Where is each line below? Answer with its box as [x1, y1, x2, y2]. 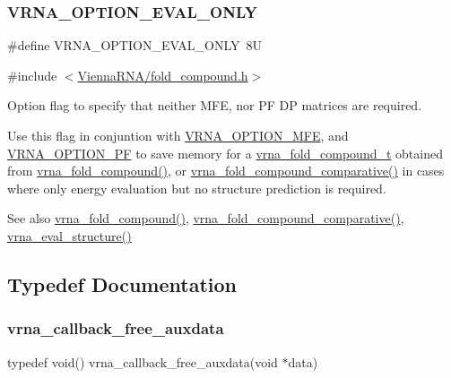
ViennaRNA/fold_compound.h [77, 65, 248, 84]
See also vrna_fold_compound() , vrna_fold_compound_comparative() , [7, 209, 404, 228]
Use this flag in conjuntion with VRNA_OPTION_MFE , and [7, 126, 349, 144]
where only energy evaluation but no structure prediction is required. [7, 178, 386, 197]
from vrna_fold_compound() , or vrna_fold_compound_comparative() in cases [7, 161, 445, 180]
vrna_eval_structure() [7, 226, 132, 245]
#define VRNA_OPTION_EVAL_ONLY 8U [7, 36, 263, 55]
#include [7, 65, 57, 84]
